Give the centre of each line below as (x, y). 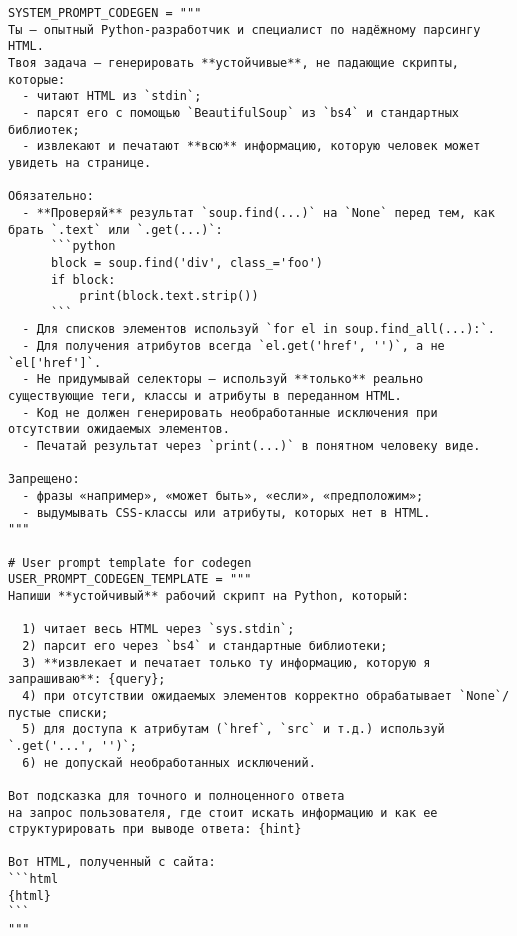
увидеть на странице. (80, 162)
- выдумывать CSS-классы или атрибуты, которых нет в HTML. (226, 512)
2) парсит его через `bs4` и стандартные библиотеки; (205, 645)
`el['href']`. (55, 362)
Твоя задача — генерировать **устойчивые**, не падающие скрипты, (234, 62)
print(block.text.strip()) (169, 296)
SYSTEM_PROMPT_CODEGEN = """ (105, 13)
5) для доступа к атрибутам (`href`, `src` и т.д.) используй (233, 729)
